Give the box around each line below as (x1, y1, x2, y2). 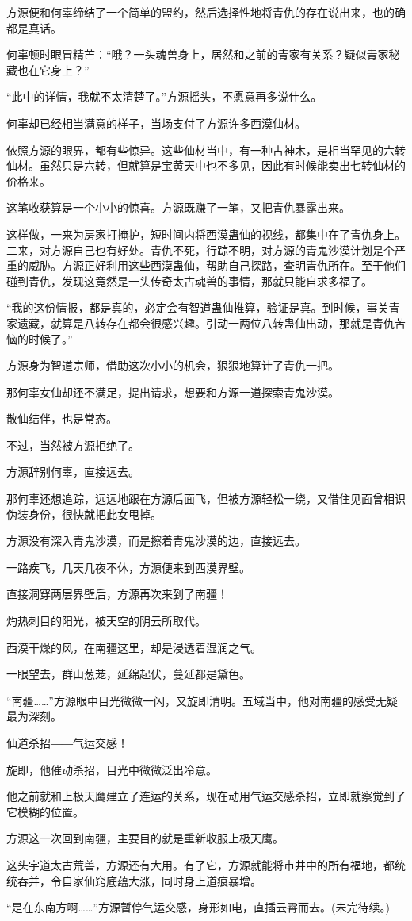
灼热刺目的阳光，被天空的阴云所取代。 (6, 612, 206, 629)
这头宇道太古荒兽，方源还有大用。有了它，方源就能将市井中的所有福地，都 (6, 856, 395, 873)
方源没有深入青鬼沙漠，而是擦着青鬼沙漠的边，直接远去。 (6, 532, 306, 549)
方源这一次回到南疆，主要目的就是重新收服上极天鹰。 (6, 830, 284, 846)
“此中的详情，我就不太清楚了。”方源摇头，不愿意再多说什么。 (6, 88, 322, 105)
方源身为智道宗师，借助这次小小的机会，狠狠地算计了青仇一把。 (6, 357, 339, 374)
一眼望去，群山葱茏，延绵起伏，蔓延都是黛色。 (6, 666, 250, 682)
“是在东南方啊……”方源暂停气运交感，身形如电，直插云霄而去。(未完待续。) (6, 899, 390, 915)
